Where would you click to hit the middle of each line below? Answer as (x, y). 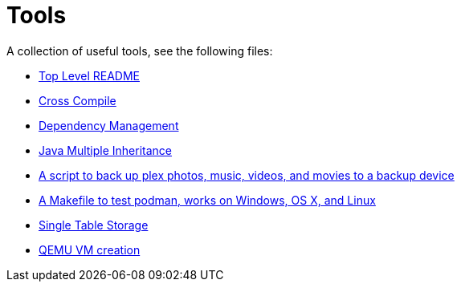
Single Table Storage (94, 225)
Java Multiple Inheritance (106, 150)
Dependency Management (109, 125)
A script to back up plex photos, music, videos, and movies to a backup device (247, 175)
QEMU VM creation (90, 249)
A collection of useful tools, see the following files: (140, 51)
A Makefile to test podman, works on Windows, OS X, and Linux (207, 200)
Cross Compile (78, 100)
